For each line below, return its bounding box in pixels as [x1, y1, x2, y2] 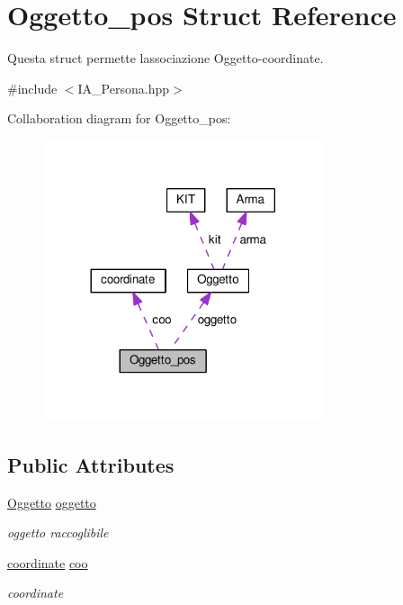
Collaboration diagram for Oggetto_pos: [7, 109, 231, 128]
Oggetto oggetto [7, 492, 96, 511]
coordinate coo [7, 553, 88, 572]
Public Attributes [7, 450, 175, 478]
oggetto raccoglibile [7, 523, 109, 542]
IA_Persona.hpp [77, 78, 170, 97]
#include [7, 78, 58, 97]
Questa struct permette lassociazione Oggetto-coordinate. [7, 49, 324, 68]
